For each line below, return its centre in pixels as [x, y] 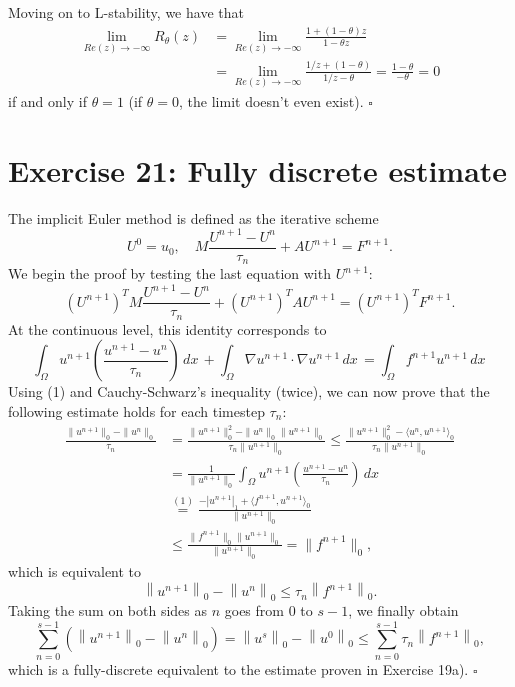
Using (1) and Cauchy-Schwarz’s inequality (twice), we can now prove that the [249, 391]
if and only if [47, 100]
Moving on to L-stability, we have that [126, 12]
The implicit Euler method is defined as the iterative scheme [193, 217]
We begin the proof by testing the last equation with [169, 273]
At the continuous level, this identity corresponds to [167, 328]
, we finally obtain [403, 609]
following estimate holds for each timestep [136, 410]
